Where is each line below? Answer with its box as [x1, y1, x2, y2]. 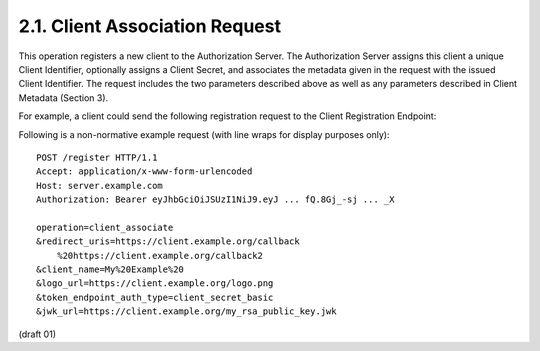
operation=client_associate [36, 221, 174, 233]
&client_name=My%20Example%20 [36, 264, 185, 275]
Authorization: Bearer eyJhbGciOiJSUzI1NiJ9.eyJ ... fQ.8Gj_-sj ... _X [36, 194, 395, 205]
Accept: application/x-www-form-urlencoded [36, 166, 253, 177]
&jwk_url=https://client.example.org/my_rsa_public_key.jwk [36, 306, 337, 317]
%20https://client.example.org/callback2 [56, 250, 264, 261]
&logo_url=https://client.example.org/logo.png [36, 278, 274, 289]
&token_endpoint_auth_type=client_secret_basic [36, 291, 274, 303]
